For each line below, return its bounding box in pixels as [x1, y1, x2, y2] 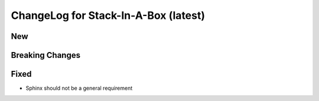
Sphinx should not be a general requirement [25, 84, 133, 92]
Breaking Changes [11, 50, 81, 60]
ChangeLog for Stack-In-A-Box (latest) [11, 9, 206, 22]
